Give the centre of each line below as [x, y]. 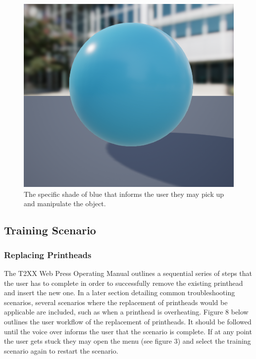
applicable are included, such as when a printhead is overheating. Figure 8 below [126, 312]
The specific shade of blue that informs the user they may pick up [124, 194]
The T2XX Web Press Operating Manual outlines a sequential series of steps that [128, 273]
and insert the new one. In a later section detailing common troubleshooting [120, 292]
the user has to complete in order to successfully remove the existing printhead [124, 283]
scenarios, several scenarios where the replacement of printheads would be [116, 302]
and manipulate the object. [65, 203]
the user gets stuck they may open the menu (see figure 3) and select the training [128, 341]
